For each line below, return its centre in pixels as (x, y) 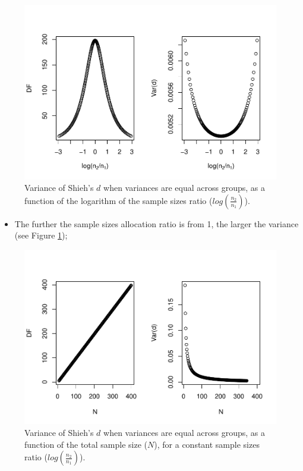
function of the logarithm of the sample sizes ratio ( (119, 200)
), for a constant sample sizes (207, 444)
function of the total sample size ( (86, 444)
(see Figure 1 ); (41, 235)
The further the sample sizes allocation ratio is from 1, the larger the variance (157, 223)
